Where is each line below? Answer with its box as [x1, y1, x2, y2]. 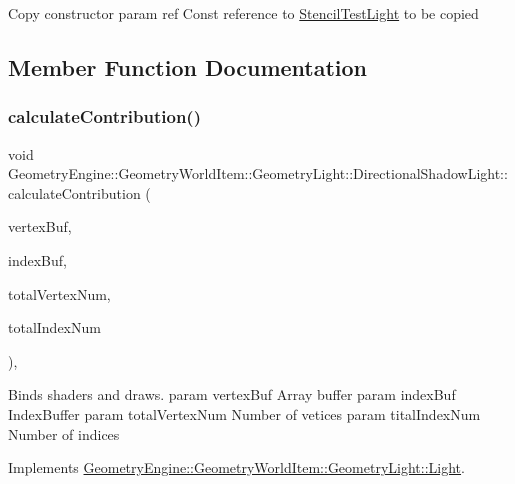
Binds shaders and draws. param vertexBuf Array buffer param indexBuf [8, 384, 456, 405]
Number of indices [8, 423, 120, 444]
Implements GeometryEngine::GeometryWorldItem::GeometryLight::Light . [8, 457, 465, 478]
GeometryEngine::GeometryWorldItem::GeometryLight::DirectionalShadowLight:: [8, 163, 508, 184]
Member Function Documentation [8, 51, 368, 82]
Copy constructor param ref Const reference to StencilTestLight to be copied [8, 3, 479, 23]
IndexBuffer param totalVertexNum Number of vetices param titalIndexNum [8, 403, 481, 424]
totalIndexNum [8, 317, 101, 338]
